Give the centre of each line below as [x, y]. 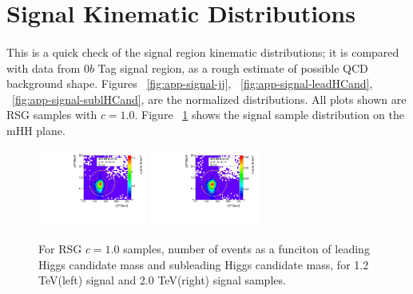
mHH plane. [36, 130]
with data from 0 [48, 68]
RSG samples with [52, 115]
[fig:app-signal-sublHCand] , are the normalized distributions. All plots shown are [209, 99]
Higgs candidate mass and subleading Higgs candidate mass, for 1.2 [204, 264]
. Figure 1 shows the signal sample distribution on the [269, 115]
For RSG [60, 248]
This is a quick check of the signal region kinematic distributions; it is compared [203, 52]
